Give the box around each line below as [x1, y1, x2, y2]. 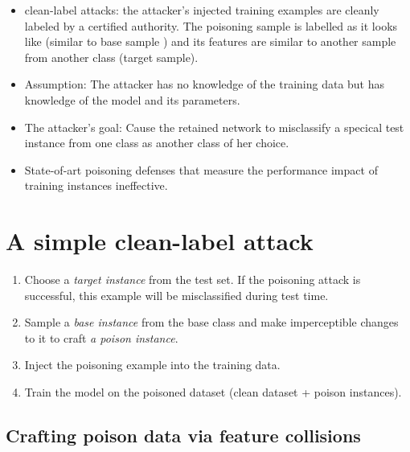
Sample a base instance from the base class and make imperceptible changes [24, 314, 399, 331]
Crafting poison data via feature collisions [6, 423, 361, 448]
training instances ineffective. [24, 177, 168, 194]
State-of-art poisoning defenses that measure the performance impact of [24, 161, 378, 178]
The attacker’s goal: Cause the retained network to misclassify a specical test [24, 118, 404, 135]
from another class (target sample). [24, 48, 199, 65]
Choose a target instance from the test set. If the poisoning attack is [24, 271, 361, 288]
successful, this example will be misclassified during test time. [24, 286, 329, 303]
